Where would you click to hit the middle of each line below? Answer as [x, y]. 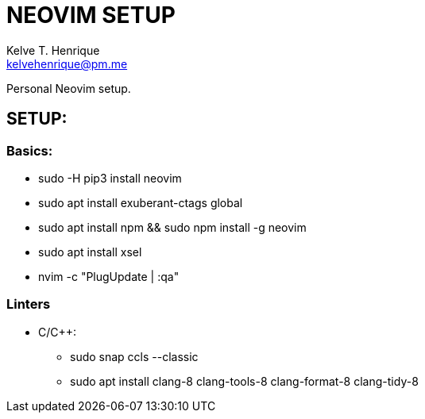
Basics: [30, 150]
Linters [29, 304]
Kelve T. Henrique [53, 50]
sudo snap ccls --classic [134, 356]
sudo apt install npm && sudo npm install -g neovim [172, 227]
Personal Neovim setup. [69, 88]
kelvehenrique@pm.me [67, 63]
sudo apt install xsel [90, 252]
